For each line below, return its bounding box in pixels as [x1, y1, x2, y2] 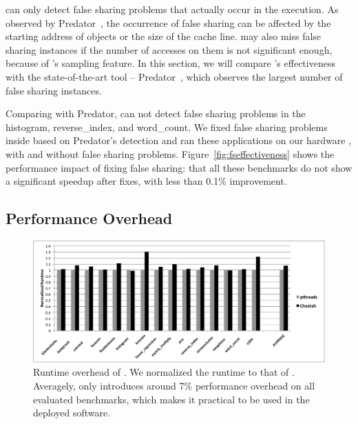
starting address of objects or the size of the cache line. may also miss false [6, 29, 322, 43]
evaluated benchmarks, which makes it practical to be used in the [33, 392, 310, 406]
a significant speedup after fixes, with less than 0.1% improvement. [6, 174, 287, 188]
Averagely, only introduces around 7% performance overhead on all [33, 378, 315, 392]
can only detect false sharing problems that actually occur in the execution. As [6, 2, 339, 16]
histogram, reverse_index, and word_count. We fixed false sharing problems [6, 119, 328, 134]
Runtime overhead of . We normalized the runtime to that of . [33, 365, 295, 379]
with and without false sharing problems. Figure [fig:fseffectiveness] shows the [6, 146, 335, 161]
